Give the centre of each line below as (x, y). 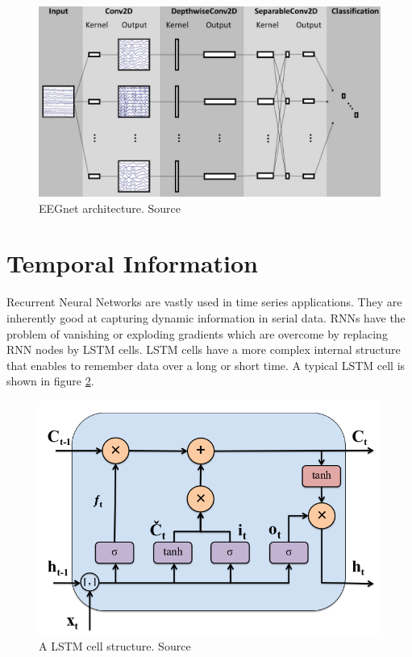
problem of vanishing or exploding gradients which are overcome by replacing (197, 333)
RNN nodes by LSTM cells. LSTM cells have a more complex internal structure (204, 349)
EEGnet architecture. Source (110, 208)
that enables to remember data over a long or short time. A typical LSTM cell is (206, 365)
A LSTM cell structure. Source (115, 645)
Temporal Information (132, 263)
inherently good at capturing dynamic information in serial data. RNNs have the (206, 317)
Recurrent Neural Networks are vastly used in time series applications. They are (204, 302)
